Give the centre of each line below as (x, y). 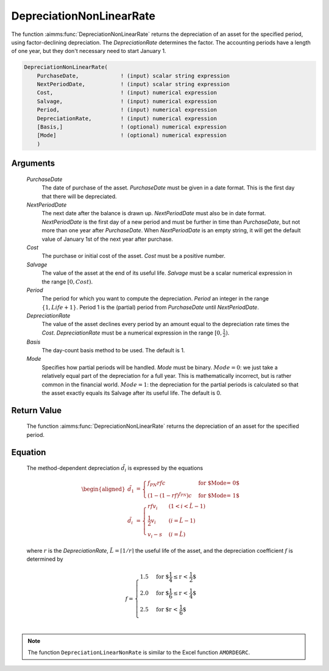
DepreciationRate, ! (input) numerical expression (127, 118)
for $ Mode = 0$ (219, 483)
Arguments (33, 164)
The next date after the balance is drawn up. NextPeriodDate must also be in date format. (154, 213)
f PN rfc (156, 484)
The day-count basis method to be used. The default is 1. (113, 350)
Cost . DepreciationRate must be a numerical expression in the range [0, (132, 333)
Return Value (37, 410)
